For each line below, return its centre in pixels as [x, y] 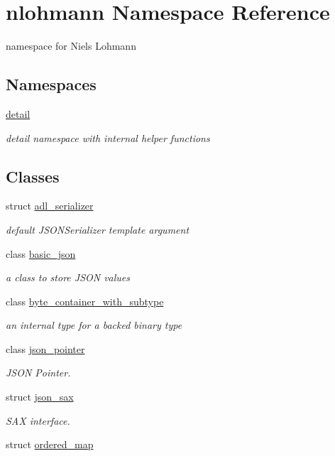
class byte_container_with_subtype [85, 301]
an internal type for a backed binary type [94, 325]
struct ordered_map [50, 444]
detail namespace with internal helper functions [108, 137]
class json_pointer [45, 348]
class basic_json [41, 253]
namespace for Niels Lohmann [71, 46]
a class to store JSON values [68, 277]
